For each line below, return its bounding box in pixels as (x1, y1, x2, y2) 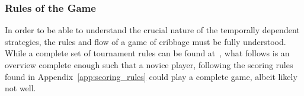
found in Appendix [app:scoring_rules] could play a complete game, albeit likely (5, 70, 297, 82)
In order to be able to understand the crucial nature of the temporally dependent (5, 24, 300, 36)
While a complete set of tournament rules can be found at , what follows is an (5, 47, 290, 59)
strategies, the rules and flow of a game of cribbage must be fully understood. (5, 35, 286, 47)
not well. (5, 82, 36, 94)
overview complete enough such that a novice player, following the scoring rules (5, 59, 293, 71)
